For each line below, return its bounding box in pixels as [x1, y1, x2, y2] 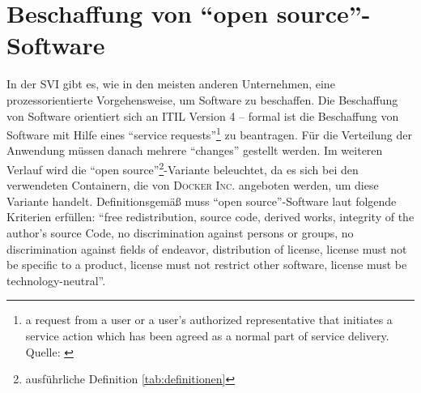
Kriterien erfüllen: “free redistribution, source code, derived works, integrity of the [6, 208, 415, 225]
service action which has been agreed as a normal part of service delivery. [25, 327, 389, 344]
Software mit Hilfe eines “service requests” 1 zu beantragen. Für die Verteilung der [6, 124, 412, 143]
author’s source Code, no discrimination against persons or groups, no [6, 224, 354, 241]
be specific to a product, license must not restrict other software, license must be [6, 256, 407, 273]
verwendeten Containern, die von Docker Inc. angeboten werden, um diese [6, 177, 379, 194]
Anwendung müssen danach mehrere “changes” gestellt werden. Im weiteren [6, 142, 383, 159]
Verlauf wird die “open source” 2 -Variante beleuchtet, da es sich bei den [6, 158, 359, 177]
